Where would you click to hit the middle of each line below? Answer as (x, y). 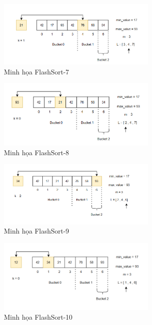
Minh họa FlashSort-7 (37, 71)
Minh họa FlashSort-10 (38, 316)
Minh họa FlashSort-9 (37, 231)
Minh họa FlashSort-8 (37, 152)
